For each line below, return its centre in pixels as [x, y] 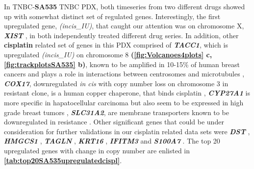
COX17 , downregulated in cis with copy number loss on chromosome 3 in [116, 83]
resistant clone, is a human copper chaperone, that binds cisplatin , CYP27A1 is [127, 93]
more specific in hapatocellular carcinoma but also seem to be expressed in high [124, 102]
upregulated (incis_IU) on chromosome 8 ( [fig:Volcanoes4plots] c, [108, 54]
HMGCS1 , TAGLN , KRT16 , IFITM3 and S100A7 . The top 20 [112, 141]
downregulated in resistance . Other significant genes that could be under [114, 122]
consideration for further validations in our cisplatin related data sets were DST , [127, 131]
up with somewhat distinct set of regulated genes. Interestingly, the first [112, 16]
